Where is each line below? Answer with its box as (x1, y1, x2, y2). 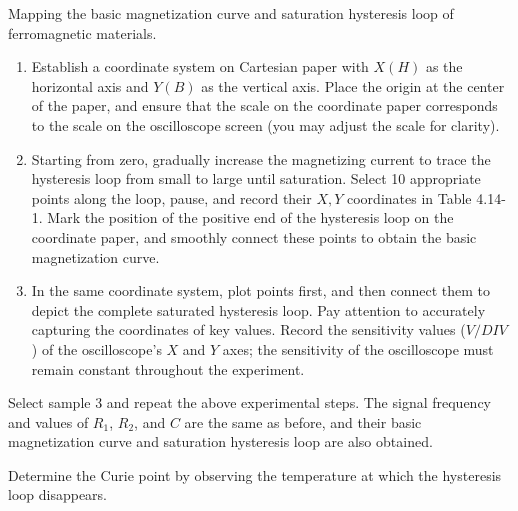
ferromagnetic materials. (8, 22, 157, 43)
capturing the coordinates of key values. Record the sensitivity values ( (31, 319, 466, 340)
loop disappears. (8, 484, 107, 505)
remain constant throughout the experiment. (31, 358, 305, 379)
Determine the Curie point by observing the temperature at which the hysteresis (8, 464, 502, 485)
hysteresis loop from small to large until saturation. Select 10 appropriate (31, 168, 481, 189)
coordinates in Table (347, 187, 472, 208)
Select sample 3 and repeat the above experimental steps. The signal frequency (8, 392, 491, 413)
